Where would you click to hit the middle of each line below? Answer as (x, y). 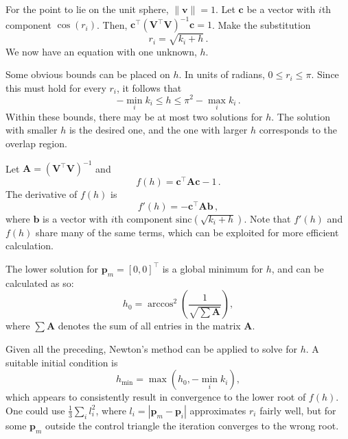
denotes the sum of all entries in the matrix (149, 326)
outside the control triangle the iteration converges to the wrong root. (192, 425)
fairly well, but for (298, 410)
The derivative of (42, 194)
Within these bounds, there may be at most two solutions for (134, 116)
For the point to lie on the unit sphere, (87, 9)
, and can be (298, 268)
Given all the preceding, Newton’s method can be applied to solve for (151, 348)
